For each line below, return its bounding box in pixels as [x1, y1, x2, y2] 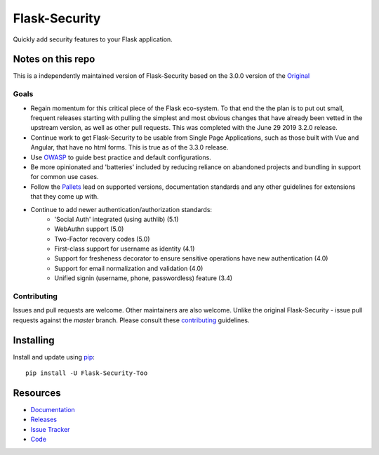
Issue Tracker [30, 425, 70, 433]
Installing [13, 334, 55, 346]
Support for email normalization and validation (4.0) [54, 264, 204, 272]
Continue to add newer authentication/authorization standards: [30, 205, 213, 213]
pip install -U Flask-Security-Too [25, 369, 148, 377]
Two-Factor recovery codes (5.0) [54, 235, 150, 243]
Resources [13, 387, 61, 399]
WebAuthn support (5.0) [54, 225, 124, 233]
